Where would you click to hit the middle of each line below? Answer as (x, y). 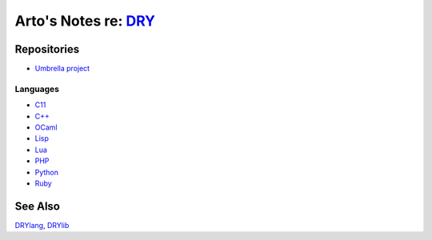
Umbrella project (62, 69)
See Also (37, 206)
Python (47, 172)
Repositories (47, 49)
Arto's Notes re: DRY (85, 21)
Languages (37, 89)
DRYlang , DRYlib (42, 225)
